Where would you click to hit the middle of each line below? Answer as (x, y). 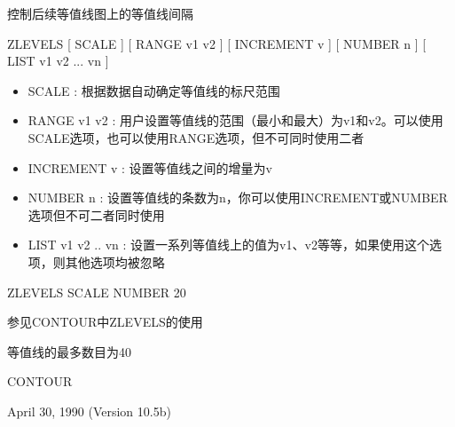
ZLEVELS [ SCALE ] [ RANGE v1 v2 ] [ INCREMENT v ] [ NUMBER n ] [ (217, 43)
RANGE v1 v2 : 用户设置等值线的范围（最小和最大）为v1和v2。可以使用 (235, 120)
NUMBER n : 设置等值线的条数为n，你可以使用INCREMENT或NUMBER (238, 198)
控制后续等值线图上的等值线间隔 (100, 13)
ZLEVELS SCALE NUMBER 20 (97, 292)
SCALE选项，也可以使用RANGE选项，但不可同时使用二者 (196, 137)
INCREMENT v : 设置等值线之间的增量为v (150, 167)
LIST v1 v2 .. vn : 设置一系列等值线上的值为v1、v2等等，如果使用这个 (228, 245)
